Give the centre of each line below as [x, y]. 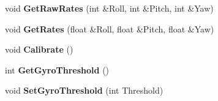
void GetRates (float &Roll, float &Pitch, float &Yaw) [110, 28]
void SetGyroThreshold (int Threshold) [84, 90]
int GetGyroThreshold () [57, 69]
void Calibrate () [39, 49]
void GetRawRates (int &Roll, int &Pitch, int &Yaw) [109, 8]
